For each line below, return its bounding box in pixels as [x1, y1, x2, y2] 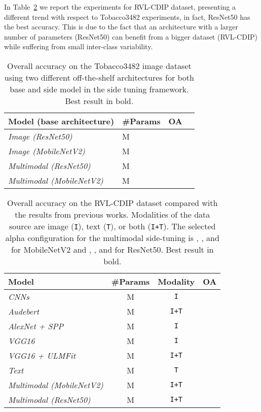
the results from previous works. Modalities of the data [15, 208, 210, 220]
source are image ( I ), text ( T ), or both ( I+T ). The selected [9, 220, 216, 232]
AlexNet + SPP [8, 320, 64, 332]
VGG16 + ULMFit [8, 349, 76, 361]
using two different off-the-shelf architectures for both [4, 71, 194, 83]
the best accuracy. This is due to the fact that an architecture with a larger [4, 21, 239, 32]
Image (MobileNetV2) [8, 145, 85, 157]
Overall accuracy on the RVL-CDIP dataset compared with [7, 196, 218, 209]
